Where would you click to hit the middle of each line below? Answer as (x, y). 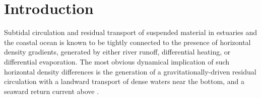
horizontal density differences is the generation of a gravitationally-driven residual (130, 71)
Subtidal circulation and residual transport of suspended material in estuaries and (131, 32)
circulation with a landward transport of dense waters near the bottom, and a (124, 81)
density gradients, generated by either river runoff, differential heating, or (117, 52)
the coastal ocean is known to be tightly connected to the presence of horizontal (127, 42)
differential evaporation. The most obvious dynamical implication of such (117, 61)
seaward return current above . (52, 91)
